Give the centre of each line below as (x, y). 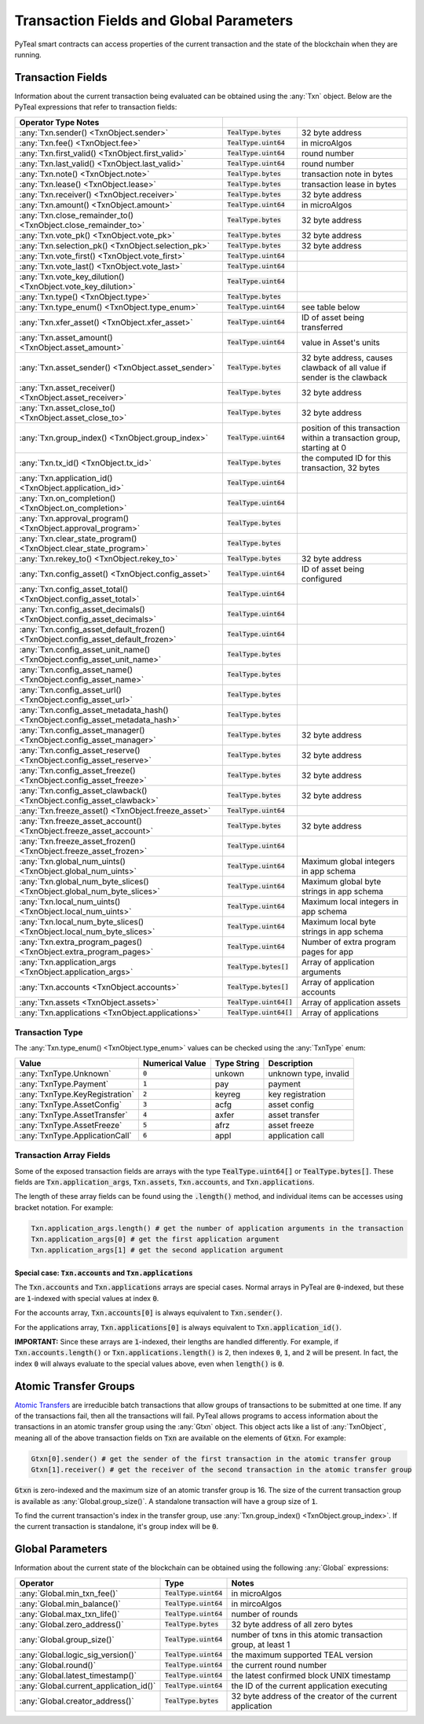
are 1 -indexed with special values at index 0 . (87, 1298)
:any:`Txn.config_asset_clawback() (83, 790)
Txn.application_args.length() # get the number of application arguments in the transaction (217, 1228)
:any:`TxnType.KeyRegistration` (77, 1094)
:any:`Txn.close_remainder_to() (76, 215)
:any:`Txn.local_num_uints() (70, 902)
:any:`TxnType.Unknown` (65, 1073)
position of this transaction (351, 428)
